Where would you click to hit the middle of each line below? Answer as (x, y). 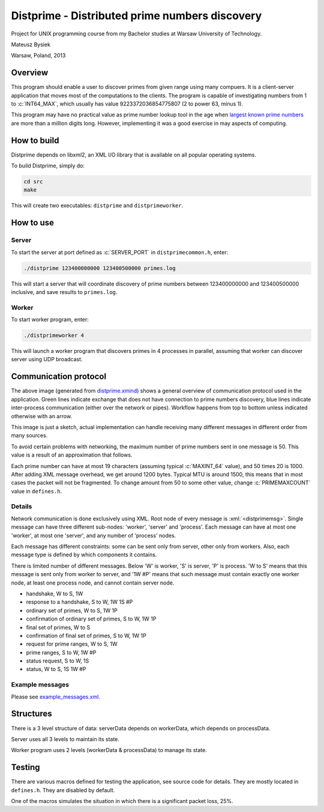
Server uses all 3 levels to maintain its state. (65, 739)
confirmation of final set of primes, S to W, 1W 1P (86, 636)
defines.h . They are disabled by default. (63, 790)
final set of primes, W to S (58, 627)
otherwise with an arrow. (41, 416)
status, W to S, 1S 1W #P (56, 669)
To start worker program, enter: (50, 320)
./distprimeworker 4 (54, 335)
